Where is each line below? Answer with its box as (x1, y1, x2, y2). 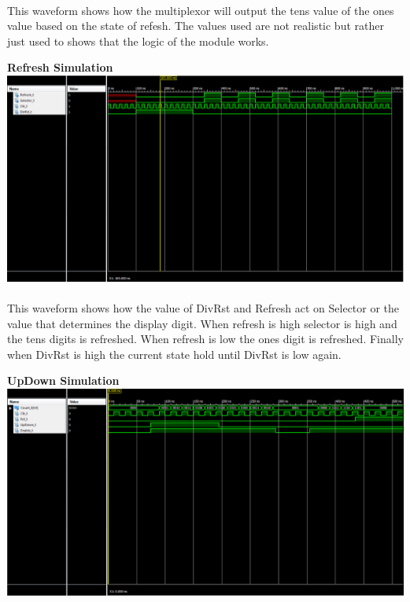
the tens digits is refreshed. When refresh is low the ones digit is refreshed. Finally (7, 331, 404, 347)
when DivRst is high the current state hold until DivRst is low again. (7, 345, 342, 362)
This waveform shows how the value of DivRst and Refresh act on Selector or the (7, 300, 400, 316)
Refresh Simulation (7, 59, 113, 76)
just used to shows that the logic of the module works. (7, 32, 269, 49)
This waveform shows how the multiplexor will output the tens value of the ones (7, 2, 394, 18)
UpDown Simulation (7, 372, 120, 389)
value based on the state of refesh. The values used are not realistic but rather (7, 17, 384, 34)
